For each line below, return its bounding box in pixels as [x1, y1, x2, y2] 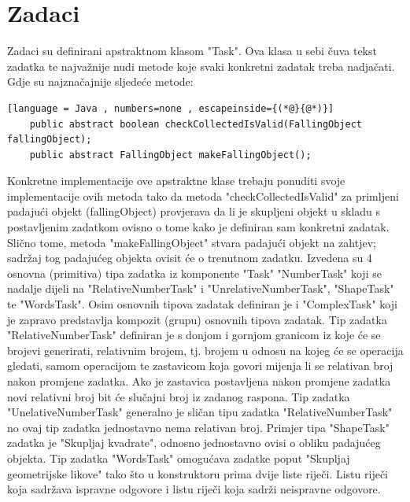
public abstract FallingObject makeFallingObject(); [29, 149, 312, 161]
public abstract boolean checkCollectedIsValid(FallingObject [29, 118, 363, 130]
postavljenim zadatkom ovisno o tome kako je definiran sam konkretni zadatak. [7, 219, 390, 235]
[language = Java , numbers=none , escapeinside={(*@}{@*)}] [7, 102, 334, 114]
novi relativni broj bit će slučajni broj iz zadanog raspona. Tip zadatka [7, 388, 350, 404]
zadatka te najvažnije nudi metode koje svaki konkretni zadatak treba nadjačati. [7, 57, 395, 74]
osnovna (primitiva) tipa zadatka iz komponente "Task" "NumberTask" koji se [7, 264, 382, 281]
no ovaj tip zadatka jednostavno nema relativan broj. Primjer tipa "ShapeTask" [7, 419, 390, 435]
